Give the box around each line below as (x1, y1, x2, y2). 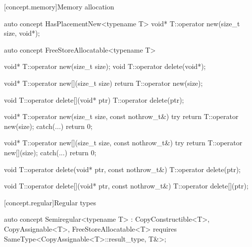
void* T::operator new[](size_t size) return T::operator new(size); (4, 77, 203, 88)
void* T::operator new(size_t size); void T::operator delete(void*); (4, 61, 206, 71)
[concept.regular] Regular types (4, 197, 96, 207)
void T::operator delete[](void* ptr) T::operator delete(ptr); (4, 94, 184, 105)
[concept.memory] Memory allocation (4, 1, 114, 11)
